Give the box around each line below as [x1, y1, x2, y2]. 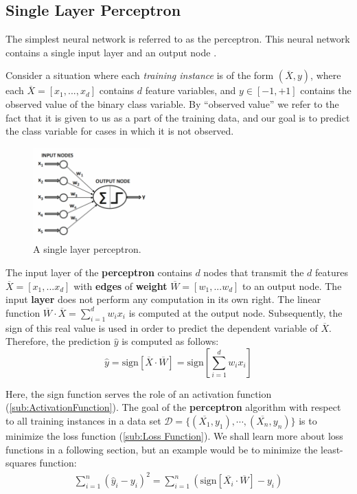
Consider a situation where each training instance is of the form [5, 68, 274, 82]
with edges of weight [73, 278, 168, 293]
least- [321, 442, 343, 456]
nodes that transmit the [203, 265, 304, 280]
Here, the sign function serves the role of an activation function [5, 386, 272, 401]
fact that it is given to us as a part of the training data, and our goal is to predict [5, 110, 350, 124]
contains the [300, 83, 352, 98]
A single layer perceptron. [33, 242, 141, 256]
